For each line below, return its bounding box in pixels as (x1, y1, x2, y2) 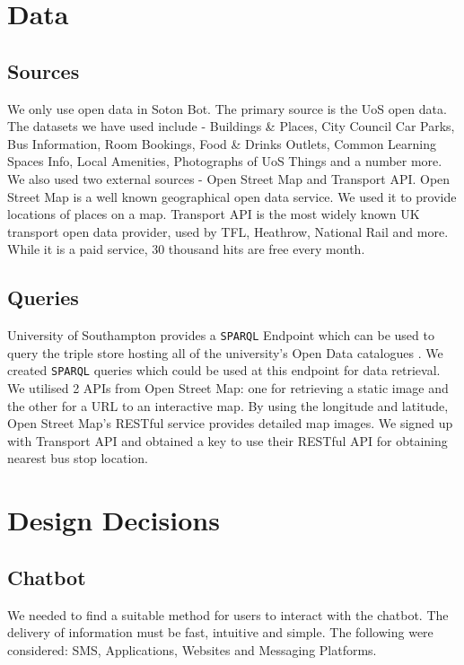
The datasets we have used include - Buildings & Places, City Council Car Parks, (7, 117, 455, 136)
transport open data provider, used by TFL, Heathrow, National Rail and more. (7, 222, 449, 241)
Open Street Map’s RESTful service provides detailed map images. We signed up (7, 414, 453, 433)
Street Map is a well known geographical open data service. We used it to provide (7, 187, 457, 206)
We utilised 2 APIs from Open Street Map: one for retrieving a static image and (7, 379, 449, 398)
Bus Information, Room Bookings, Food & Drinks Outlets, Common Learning (7, 134, 437, 153)
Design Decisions (7, 502, 220, 538)
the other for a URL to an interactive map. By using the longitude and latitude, (7, 396, 449, 415)
